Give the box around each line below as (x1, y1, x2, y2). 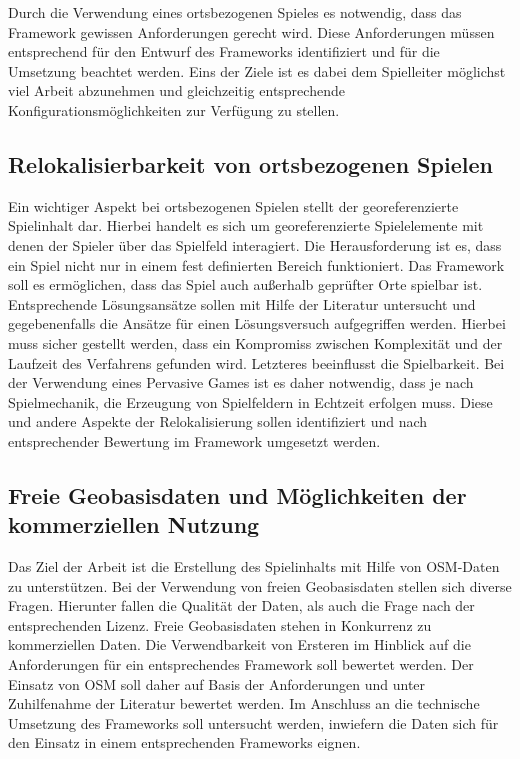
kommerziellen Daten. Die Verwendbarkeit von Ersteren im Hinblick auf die (8, 634, 471, 655)
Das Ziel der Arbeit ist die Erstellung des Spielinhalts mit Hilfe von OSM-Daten (8, 556, 500, 577)
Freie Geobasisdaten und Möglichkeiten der (8, 479, 467, 510)
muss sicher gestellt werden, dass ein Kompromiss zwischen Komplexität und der (8, 332, 503, 353)
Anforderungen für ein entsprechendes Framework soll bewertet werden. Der (8, 654, 474, 675)
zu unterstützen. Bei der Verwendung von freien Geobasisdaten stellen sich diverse (8, 575, 512, 596)
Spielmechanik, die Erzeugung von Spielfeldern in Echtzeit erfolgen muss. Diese (8, 391, 493, 412)
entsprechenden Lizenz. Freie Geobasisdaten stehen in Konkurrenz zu (8, 614, 432, 635)
